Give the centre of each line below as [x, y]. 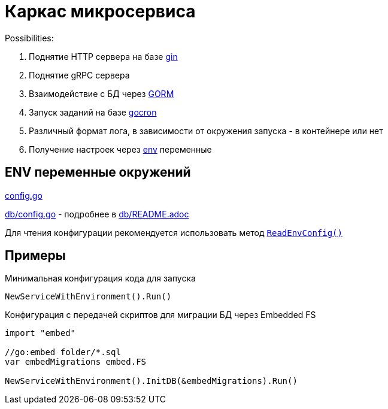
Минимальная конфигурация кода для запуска [100, 278]
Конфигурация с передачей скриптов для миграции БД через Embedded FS [160, 315]
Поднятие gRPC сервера [79, 75]
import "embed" [40, 333]
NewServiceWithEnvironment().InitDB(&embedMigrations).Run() [151, 381]
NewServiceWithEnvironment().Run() [88, 297]
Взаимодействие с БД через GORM [101, 93]
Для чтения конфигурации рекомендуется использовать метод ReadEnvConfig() [174, 232]
